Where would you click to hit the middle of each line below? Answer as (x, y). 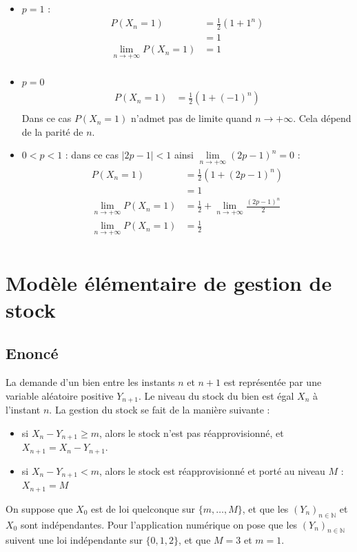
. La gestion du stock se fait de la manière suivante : (160, 410)
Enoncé (32, 353)
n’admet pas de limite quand (192, 118)
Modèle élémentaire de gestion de (169, 282)
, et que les (265, 508)
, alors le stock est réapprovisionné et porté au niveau (212, 470)
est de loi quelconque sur (143, 508)
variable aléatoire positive (60, 395)
